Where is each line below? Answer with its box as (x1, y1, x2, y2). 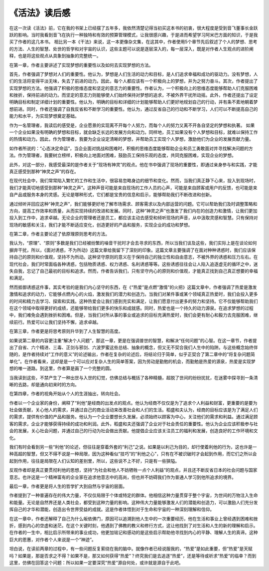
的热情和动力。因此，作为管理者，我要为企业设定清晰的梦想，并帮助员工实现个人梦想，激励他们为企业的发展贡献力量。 (9, 136, 254, 142)
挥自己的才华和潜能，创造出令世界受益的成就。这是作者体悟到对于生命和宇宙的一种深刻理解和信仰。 (9, 507, 214, 513)
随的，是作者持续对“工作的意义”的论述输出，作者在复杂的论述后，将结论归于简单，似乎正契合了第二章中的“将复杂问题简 (9, 351, 255, 357)
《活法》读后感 (9, 7, 71, 18)
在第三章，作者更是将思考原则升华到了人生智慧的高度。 (9, 328, 123, 334)
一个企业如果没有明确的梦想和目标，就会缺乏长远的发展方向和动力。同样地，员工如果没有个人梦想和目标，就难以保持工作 (9, 129, 258, 135)
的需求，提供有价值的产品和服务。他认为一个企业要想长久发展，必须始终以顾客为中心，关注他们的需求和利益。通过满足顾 (9, 414, 258, 420)
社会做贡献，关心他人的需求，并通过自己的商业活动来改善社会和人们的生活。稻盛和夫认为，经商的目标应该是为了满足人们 (9, 407, 258, 413)
